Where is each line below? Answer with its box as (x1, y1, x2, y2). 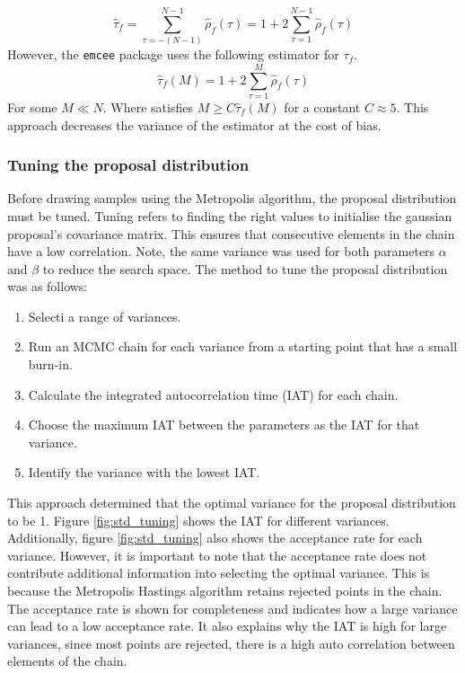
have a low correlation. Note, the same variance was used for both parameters (7, 242, 435, 261)
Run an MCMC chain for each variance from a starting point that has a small (28, 337, 458, 356)
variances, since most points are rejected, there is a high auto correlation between (7, 633, 455, 652)
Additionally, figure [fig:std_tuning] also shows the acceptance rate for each (7, 528, 423, 547)
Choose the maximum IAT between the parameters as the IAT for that (28, 415, 420, 434)
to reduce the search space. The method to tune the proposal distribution (42, 259, 448, 278)
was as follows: (7, 277, 88, 296)
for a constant (284, 97, 361, 116)
